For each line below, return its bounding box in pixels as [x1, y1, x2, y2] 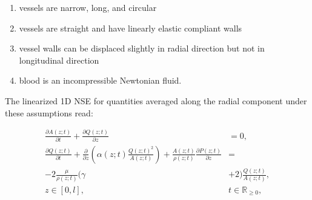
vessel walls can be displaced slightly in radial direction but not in [19, 42, 265, 55]
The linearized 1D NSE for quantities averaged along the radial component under [5, 94, 307, 107]
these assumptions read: [5, 106, 93, 119]
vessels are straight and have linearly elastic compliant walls [19, 21, 242, 34]
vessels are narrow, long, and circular [19, 1, 157, 13]
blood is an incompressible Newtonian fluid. [19, 74, 182, 87]
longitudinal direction [19, 53, 99, 66]
